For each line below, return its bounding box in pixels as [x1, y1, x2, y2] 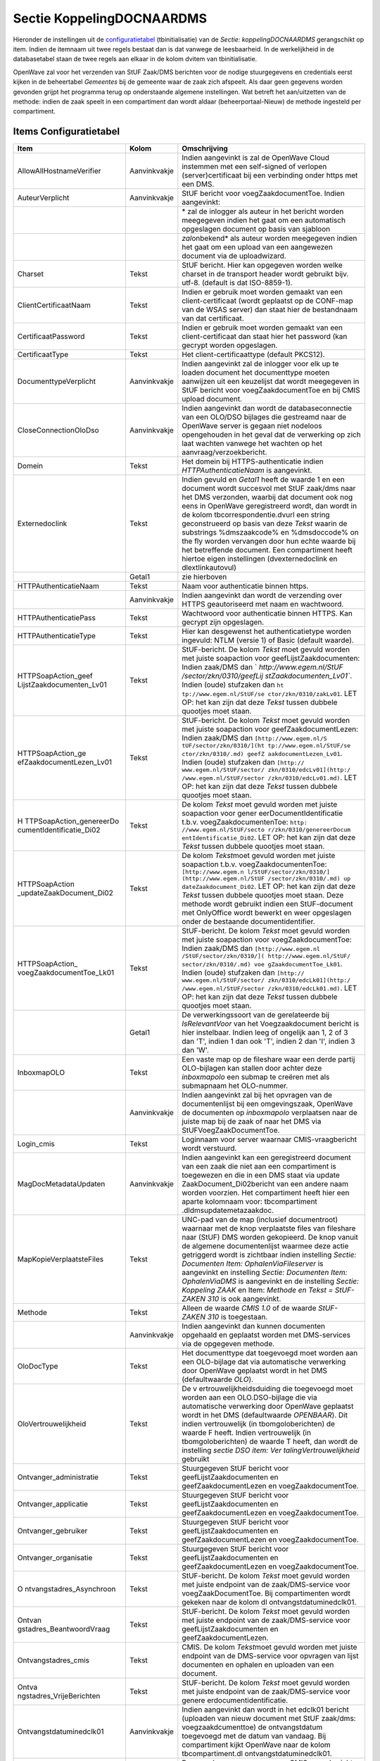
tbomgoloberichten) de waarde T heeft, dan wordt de [182, 1437, 358, 1447]
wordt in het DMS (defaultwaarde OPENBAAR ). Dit [182, 1410, 348, 1420]
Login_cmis [17, 1139, 56, 1149]
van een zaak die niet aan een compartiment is [182, 1162, 337, 1171]
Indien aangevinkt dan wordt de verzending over [182, 590, 343, 600]
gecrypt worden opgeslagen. [182, 340, 278, 350]
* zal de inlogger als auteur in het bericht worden [182, 206, 344, 216]
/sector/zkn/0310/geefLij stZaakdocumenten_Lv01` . [182, 671, 353, 681]
